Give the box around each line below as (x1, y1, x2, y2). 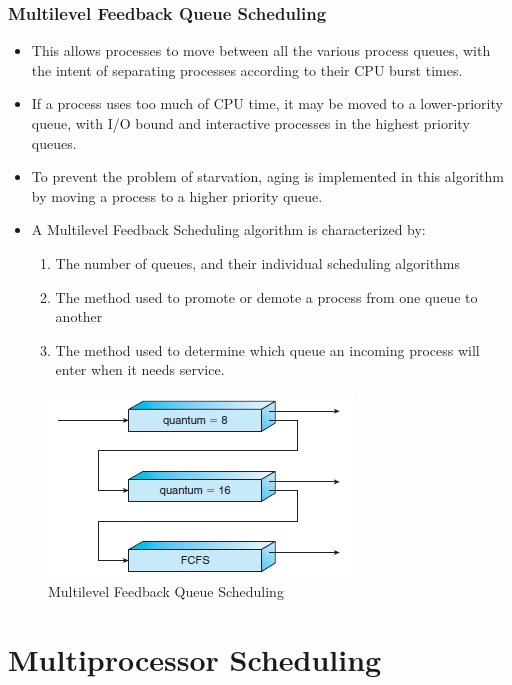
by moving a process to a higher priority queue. (31, 185, 323, 206)
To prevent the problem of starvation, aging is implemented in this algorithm (31, 166, 504, 187)
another (55, 306, 103, 327)
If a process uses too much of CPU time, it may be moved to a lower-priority (31, 93, 503, 114)
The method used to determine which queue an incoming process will (55, 339, 480, 360)
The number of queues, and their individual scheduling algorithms (55, 252, 461, 273)
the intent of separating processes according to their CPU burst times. (31, 59, 463, 80)
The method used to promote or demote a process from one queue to (55, 286, 478, 307)
